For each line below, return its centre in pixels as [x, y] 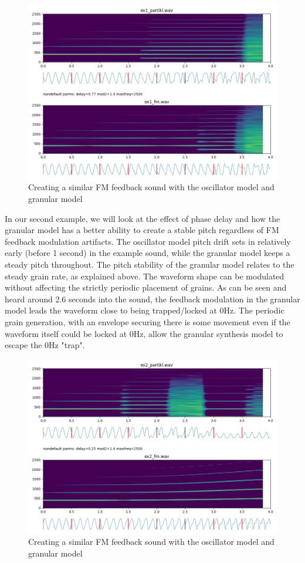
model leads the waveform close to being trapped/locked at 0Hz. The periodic [145, 310]
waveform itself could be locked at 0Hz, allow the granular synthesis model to [144, 333]
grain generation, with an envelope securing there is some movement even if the [148, 321]
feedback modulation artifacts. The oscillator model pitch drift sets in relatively [148, 241]
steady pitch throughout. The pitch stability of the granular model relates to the [150, 264]
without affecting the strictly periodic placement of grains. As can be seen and [146, 287]
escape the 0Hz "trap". [45, 345]
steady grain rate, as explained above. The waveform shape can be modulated [145, 276]
